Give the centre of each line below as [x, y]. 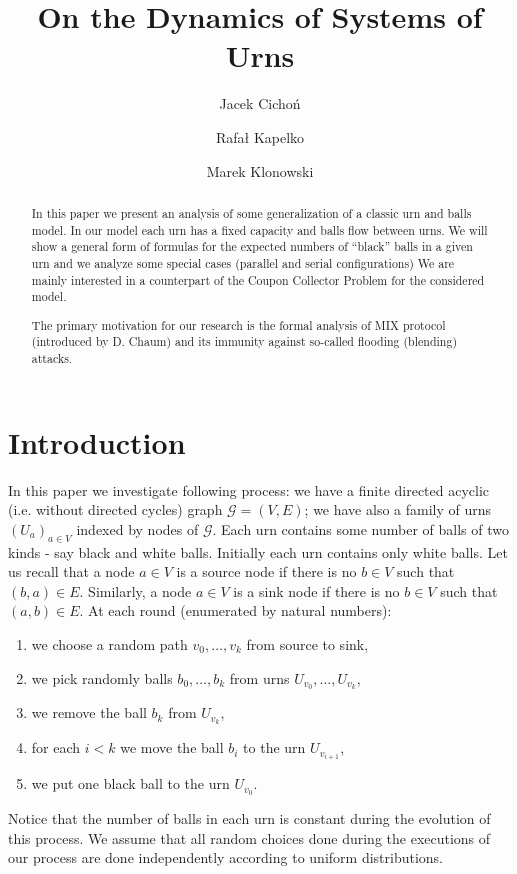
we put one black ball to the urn [130, 783]
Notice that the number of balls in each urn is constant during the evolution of [249, 818]
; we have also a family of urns [398, 509]
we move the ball [172, 747]
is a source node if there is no [266, 571]
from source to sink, [307, 643]
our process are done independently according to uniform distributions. [225, 857]
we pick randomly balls [102, 677]
